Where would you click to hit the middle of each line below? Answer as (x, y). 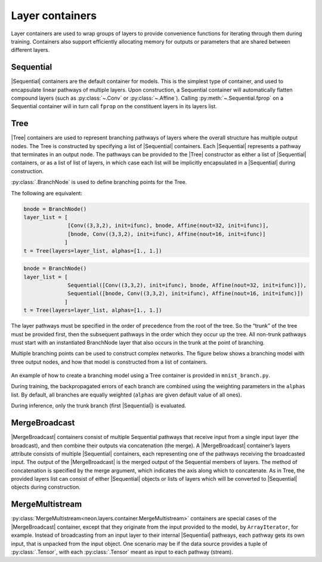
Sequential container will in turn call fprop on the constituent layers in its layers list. (114, 106)
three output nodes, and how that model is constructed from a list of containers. (109, 362)
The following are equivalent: (47, 193)
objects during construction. (46, 487)
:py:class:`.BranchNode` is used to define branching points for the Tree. (99, 182)
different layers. (30, 50)
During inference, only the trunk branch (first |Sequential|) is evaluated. (99, 406)
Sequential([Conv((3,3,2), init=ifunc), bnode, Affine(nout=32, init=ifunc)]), (187, 285)
